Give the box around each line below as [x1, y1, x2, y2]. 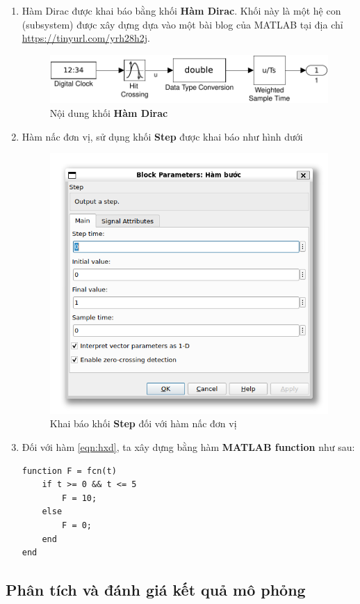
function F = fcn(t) [22, 466, 117, 476]
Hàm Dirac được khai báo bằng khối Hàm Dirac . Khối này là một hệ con [22, 3, 341, 17]
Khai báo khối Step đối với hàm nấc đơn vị [49, 416, 237, 431]
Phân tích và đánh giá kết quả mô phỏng [6, 579, 306, 601]
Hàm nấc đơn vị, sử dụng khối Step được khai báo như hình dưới [22, 129, 303, 143]
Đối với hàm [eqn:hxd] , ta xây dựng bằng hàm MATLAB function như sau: [22, 439, 355, 454]
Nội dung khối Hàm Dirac [49, 105, 168, 120]
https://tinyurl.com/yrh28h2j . [22, 31, 150, 45]
